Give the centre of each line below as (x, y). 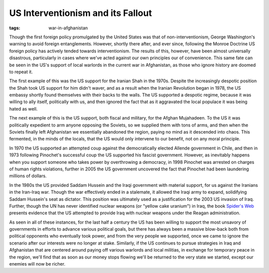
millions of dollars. (28, 176)
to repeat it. (21, 72)
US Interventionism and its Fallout (80, 13)
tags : (15, 28)
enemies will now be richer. (37, 264)
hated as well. (23, 109)
